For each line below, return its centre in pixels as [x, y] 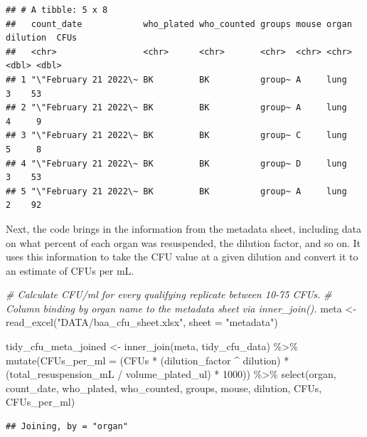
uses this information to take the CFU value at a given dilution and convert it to [182, 257]
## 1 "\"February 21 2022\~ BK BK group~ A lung [176, 79]
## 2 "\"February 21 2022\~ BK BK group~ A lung [176, 108]
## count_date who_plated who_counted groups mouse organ [179, 24]
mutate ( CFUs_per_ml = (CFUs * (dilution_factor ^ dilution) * [148, 360]
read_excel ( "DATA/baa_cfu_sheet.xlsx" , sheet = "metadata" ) [142, 322]
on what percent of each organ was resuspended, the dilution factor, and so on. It [183, 242]
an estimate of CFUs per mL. [70, 270]
